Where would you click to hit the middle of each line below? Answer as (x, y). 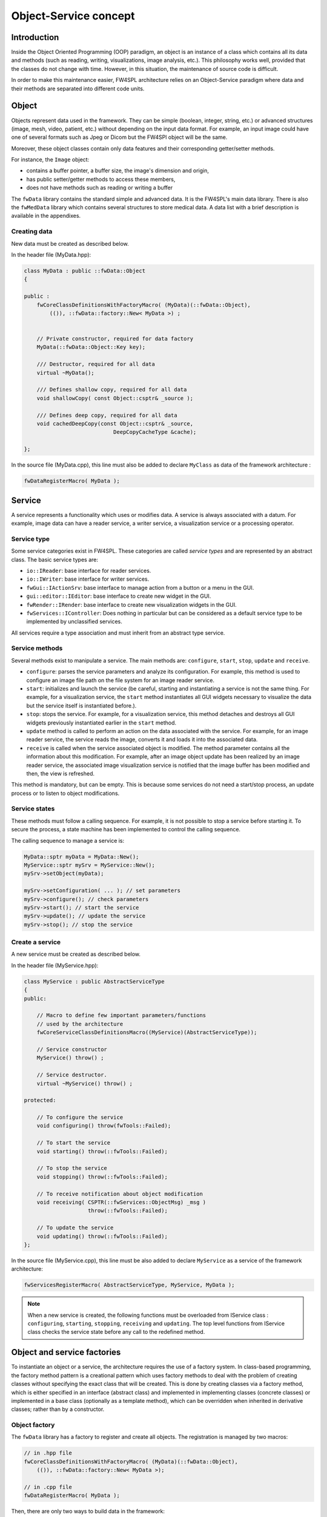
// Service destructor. (72, 1075)
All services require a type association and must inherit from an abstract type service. (118, 633)
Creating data (32, 232)
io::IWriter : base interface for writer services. (88, 579)
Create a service (36, 942)
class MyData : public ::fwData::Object (84, 271)
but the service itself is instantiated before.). (81, 705)
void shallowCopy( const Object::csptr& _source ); (115, 398)
